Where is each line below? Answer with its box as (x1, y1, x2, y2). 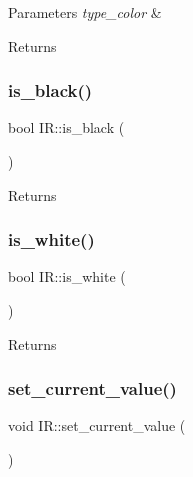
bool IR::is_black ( (8, 117, 125, 138)
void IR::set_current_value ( (8, 415, 186, 436)
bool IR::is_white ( (8, 266, 126, 287)
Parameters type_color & (8, 2, 162, 22)
